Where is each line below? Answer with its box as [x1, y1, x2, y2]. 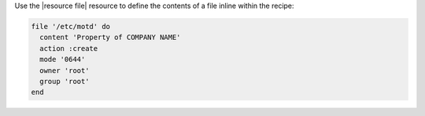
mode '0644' [39, 55, 86, 64]
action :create [39, 44, 98, 53]
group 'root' [39, 77, 90, 85]
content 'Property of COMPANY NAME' [39, 33, 181, 42]
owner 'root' [39, 66, 90, 74]
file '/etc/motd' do [31, 22, 110, 31]
